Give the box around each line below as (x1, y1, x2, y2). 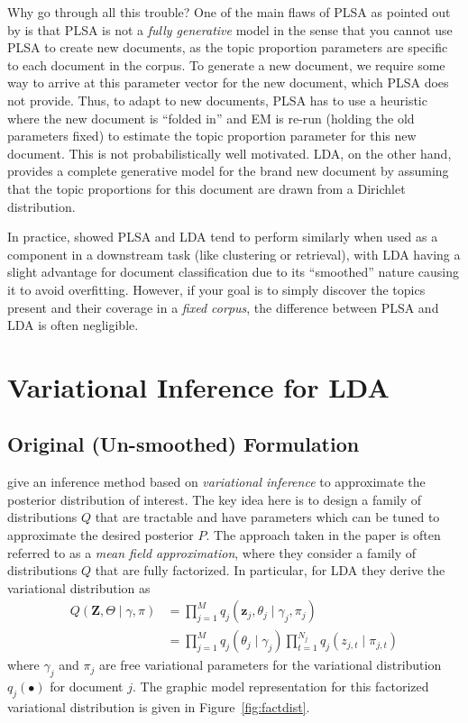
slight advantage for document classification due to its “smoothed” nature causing (7, 262, 460, 281)
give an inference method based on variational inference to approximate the (7, 472, 426, 491)
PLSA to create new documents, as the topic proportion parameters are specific (7, 38, 448, 57)
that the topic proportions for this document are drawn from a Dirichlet (7, 178, 406, 197)
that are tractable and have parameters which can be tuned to (95, 508, 440, 526)
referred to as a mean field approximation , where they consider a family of (7, 543, 417, 562)
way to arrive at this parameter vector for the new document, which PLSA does (7, 73, 449, 92)
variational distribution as (7, 578, 151, 597)
